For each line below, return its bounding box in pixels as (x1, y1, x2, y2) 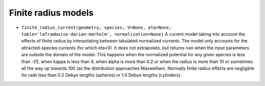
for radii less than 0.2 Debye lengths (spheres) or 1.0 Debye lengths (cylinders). (21, 72, 182, 78)
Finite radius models (9, 7, 94, 18)
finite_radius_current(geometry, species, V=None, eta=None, (21, 24, 172, 30)
